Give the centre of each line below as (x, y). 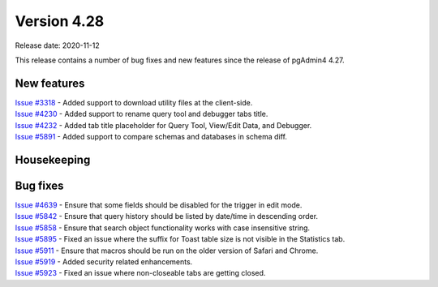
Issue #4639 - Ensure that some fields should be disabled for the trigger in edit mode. (159, 205)
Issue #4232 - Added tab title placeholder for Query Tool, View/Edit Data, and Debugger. (163, 125)
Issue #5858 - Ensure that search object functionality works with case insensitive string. (163, 228)
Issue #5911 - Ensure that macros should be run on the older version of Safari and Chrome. (167, 251)
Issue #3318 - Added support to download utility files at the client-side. (134, 102)
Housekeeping (53, 159)
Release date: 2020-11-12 (58, 45)
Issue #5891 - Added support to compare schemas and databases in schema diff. (151, 137)
